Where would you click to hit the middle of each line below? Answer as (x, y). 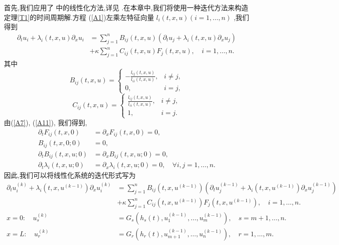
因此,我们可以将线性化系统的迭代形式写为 (70, 175)
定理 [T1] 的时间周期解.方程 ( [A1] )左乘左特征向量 (79, 17)
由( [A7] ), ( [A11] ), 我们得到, (46, 122)
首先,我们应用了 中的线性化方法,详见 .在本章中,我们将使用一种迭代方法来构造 (126, 7)
